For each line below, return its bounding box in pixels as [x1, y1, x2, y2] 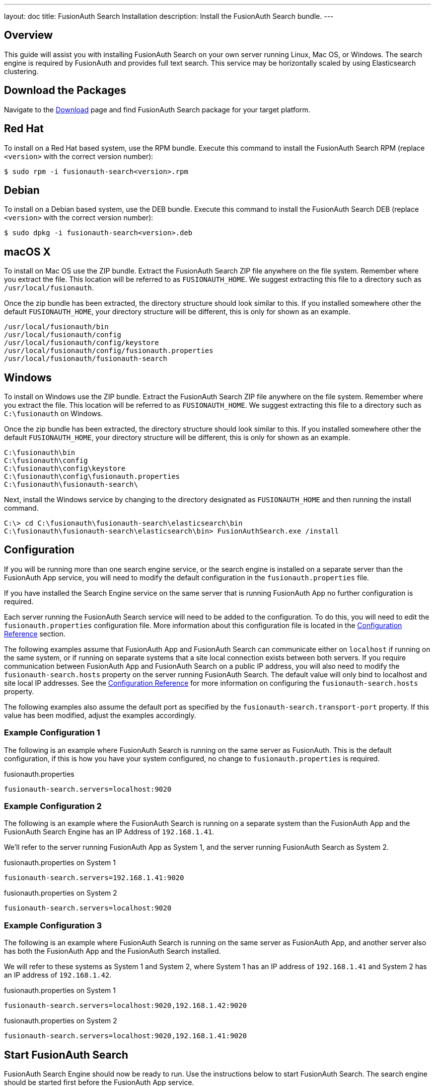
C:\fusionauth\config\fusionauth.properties [4, 472, 180, 481]
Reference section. [4, 629, 66, 638]
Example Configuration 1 [4, 727, 100, 738]
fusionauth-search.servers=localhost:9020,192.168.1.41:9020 [4, 1032, 247, 1040]
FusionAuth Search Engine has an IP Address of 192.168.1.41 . [4, 827, 215, 836]
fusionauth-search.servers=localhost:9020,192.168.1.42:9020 [4, 1001, 247, 1010]
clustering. [4, 67, 39, 76]
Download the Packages [4, 84, 126, 97]
